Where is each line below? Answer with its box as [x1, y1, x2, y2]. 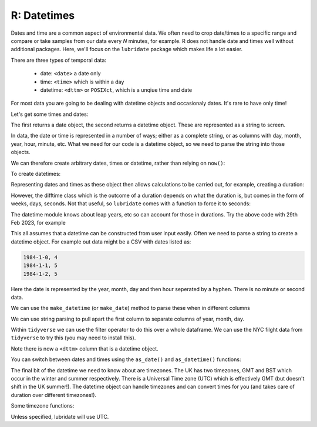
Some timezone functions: [11, 402, 75, 409]
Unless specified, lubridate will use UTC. [11, 413, 109, 420]
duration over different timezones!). [11, 391, 97, 398]
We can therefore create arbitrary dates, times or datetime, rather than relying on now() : [11, 159, 225, 166]
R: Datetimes [11, 9, 75, 22]
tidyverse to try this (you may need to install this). [11, 334, 136, 341]
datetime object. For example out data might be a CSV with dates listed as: [11, 238, 191, 245]
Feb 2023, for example [11, 219, 66, 226]
